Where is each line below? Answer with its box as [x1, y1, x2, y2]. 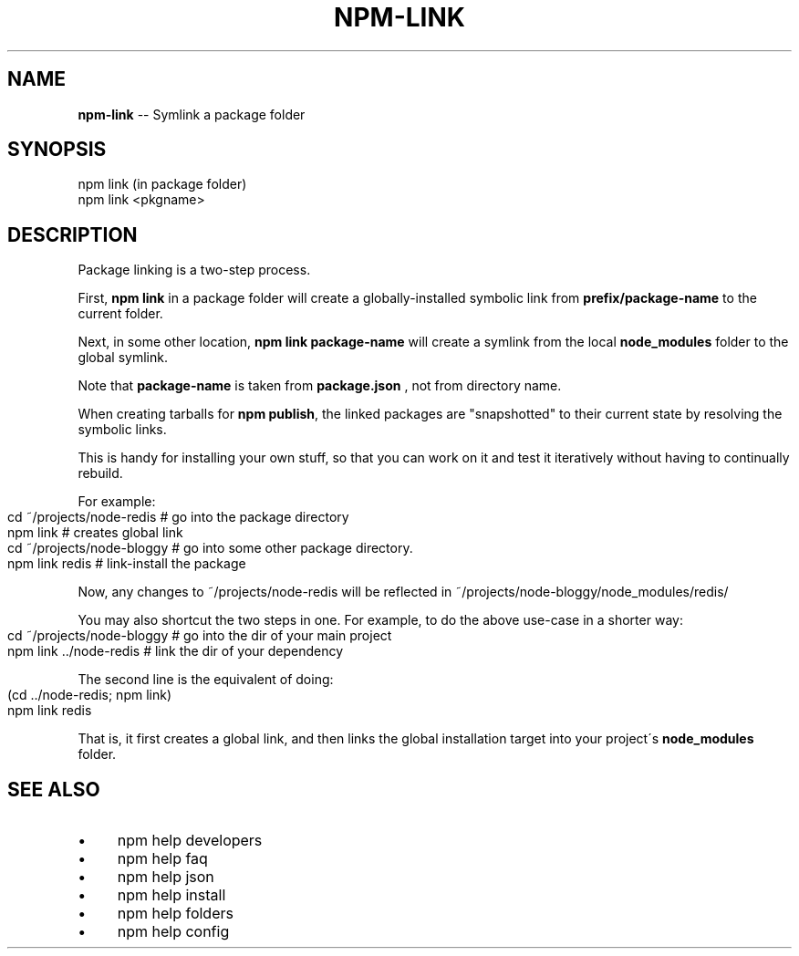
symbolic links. [78, 421, 167, 438]
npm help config [117, 922, 230, 941]
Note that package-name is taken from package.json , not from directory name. [78, 378, 562, 394]
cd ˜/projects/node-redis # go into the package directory [7, 509, 349, 525]
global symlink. [78, 349, 168, 366]
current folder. [78, 306, 163, 322]
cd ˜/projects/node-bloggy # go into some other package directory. [7, 540, 413, 556]
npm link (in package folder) [78, 176, 247, 192]
